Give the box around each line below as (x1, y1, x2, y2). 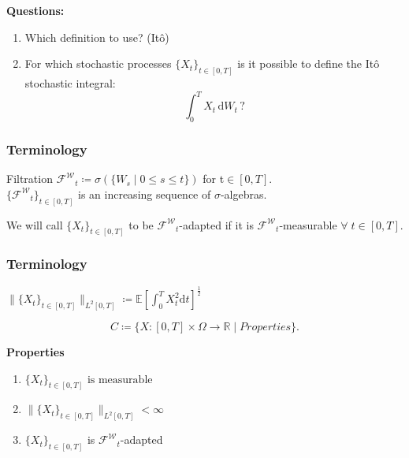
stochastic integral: (24, 75, 116, 91)
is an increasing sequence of (78, 185, 211, 202)
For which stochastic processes (24, 55, 172, 72)
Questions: (6, 2, 65, 18)
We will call (6, 216, 63, 233)
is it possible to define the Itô (237, 55, 380, 72)
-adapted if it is (179, 216, 254, 233)
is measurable (87, 374, 153, 385)
